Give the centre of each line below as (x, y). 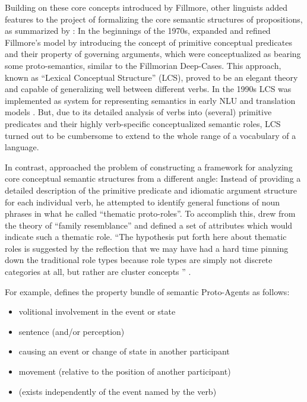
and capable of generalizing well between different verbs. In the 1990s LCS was (148, 89)
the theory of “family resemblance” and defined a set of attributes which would (149, 225)
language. (22, 147)
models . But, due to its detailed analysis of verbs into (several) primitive (138, 112)
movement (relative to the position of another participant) (125, 371)
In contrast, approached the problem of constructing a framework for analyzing (149, 167)
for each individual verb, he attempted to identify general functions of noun (143, 202)
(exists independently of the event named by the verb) (118, 391)
